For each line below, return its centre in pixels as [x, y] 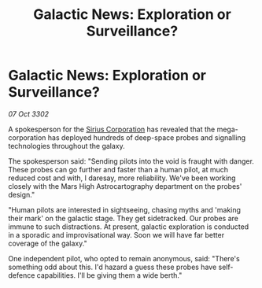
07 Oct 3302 [29, 114]
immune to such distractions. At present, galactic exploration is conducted [129, 227]
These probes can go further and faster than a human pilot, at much [118, 169]
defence [22, 275]
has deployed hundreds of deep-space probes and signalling [147, 137]
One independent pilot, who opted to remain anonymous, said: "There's [124, 258]
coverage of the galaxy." [48, 243]
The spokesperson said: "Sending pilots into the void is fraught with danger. [131, 161]
